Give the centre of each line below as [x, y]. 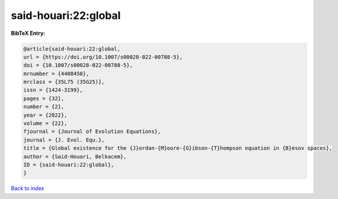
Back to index [28, 188]
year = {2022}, [45, 115]
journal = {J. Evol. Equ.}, [64, 140]
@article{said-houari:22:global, [72, 49]
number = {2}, [44, 107]
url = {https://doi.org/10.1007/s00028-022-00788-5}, [103, 57]
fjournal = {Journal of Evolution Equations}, [92, 131]
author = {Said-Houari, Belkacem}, [75, 156]
